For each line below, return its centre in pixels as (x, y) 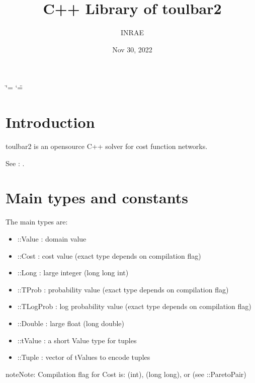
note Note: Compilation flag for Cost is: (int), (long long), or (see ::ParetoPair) (126, 374)
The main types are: (37, 222)
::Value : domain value (52, 238)
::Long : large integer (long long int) (73, 273)
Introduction (50, 122)
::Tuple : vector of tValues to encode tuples (84, 357)
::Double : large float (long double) (71, 323)
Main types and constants (97, 198)
